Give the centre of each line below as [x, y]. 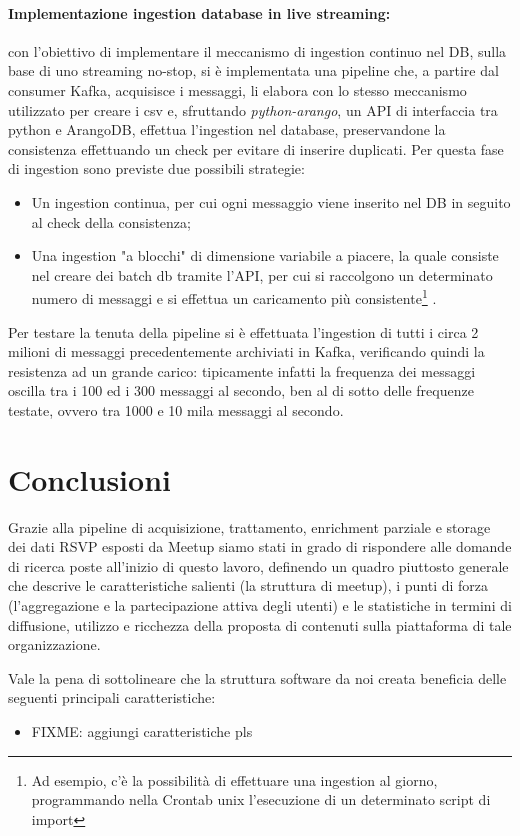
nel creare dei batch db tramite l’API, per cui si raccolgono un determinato [262, 274]
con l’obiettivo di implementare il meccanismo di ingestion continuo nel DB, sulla [257, 50]
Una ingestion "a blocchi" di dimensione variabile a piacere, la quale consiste [265, 255]
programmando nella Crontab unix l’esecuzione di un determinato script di [261, 799]
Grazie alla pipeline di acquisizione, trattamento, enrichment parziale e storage [249, 526]
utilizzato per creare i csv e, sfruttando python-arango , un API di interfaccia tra [253, 109]
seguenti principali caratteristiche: [112, 697]
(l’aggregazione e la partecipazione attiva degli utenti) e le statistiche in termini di [260, 605]
